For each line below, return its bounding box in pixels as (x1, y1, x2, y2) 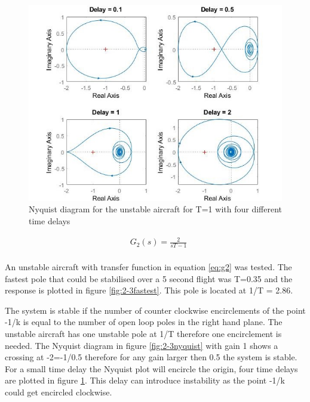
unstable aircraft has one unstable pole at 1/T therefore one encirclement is (5, 327, 282, 339)
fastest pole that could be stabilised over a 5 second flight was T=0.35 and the (5, 272, 293, 285)
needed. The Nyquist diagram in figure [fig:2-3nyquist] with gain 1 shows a (5, 339, 278, 351)
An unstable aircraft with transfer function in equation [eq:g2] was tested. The (5, 261, 292, 273)
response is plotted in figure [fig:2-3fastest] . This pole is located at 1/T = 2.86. (5, 284, 293, 296)
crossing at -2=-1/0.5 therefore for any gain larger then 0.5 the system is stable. (5, 351, 297, 363)
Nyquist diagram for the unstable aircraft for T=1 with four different (29, 203, 282, 215)
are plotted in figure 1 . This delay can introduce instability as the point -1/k (5, 374, 285, 386)
